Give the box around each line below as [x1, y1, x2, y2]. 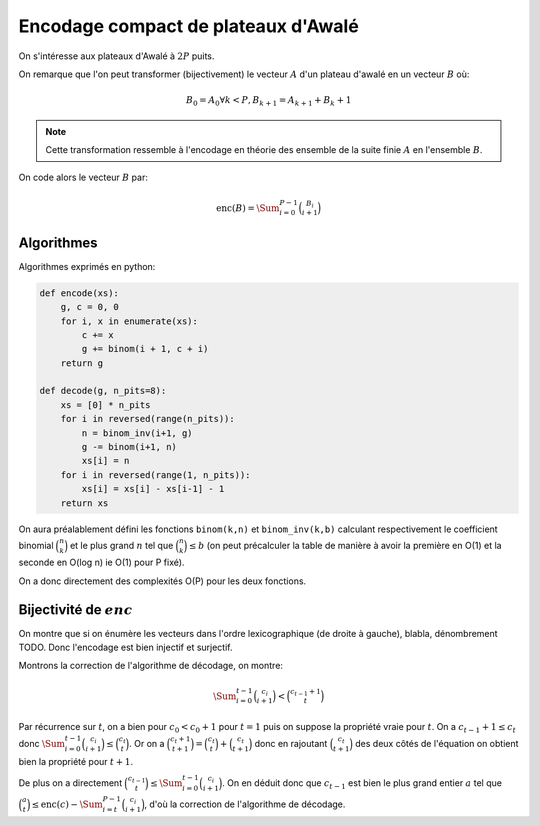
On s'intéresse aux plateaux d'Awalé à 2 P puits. [18, 50, 215, 62]
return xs [60, 497, 109, 509]
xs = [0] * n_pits [60, 399, 151, 410]
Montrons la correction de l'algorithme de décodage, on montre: [18, 660, 284, 672]
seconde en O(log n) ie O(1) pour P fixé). [18, 556, 185, 569]
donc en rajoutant [254, 738, 328, 750]
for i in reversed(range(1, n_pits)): [60, 469, 251, 480]
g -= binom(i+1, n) [81, 441, 177, 453]
